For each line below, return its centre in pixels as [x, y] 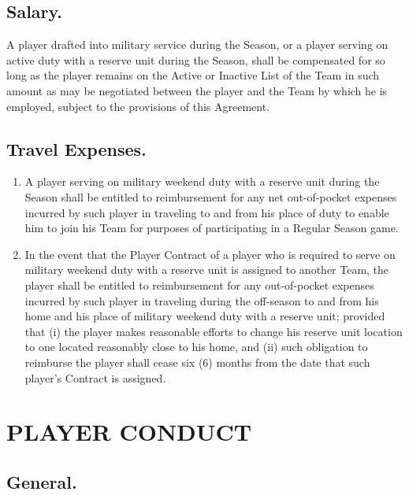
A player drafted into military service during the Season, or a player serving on [197, 44]
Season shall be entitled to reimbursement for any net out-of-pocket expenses [211, 196]
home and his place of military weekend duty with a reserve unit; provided [205, 316]
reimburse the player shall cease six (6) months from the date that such [197, 362]
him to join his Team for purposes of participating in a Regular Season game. [212, 228]
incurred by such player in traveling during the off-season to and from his [202, 300]
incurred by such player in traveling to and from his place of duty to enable [207, 212]
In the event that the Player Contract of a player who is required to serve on [210, 254]
